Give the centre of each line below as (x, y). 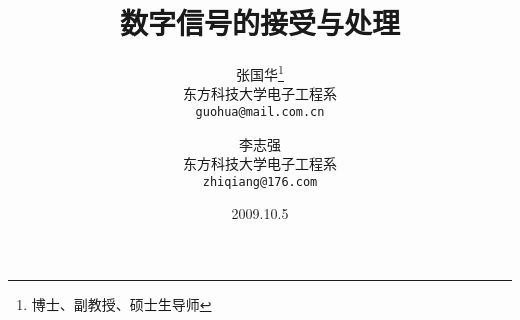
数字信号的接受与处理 (259, 22)
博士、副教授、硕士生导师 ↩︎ (121, 304)
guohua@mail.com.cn (260, 111)
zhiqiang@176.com (260, 181)
